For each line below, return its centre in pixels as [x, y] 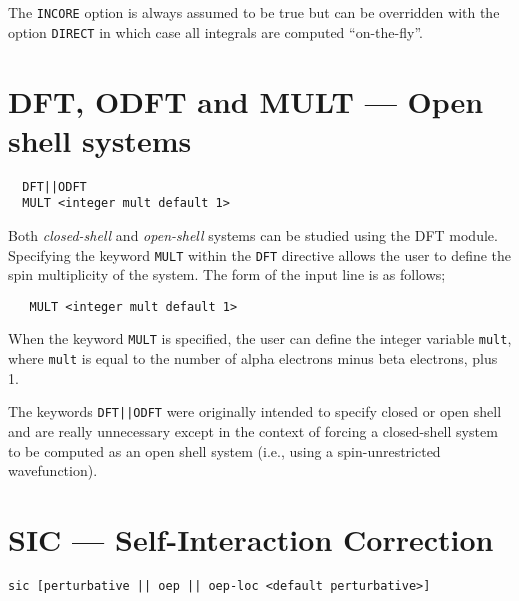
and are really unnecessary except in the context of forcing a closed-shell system [253, 431]
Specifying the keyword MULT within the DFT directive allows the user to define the [260, 254]
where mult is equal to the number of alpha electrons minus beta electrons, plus [253, 358]
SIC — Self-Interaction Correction [251, 538]
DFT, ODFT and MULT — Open [246, 100]
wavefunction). [53, 470]
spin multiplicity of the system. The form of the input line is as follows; [227, 274]
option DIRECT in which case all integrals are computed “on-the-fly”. [215, 31]
